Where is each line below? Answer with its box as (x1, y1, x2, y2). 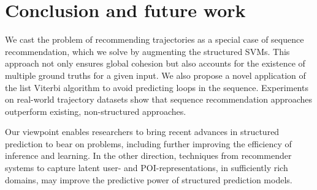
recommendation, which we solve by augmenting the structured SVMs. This (5, 45, 290, 57)
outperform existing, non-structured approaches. (5, 104, 186, 117)
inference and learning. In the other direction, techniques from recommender (5, 149, 292, 162)
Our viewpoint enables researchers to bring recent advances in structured (5, 125, 280, 138)
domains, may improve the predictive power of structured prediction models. (5, 173, 292, 186)
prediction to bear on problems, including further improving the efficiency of (5, 137, 292, 150)
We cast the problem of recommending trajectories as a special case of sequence (5, 33, 304, 46)
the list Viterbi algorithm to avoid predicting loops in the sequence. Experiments (5, 81, 308, 93)
